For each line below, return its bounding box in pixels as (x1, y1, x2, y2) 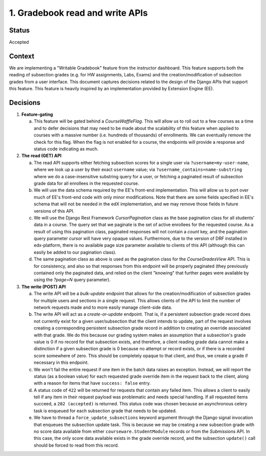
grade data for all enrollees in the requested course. (33, 180, 139, 186)
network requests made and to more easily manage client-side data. (33, 304, 172, 310)
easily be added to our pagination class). (33, 249, 117, 255)
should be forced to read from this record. (33, 442, 119, 448)
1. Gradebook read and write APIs (9, 7, 148, 18)
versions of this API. (33, 208, 75, 214)
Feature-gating (21, 111, 53, 118)
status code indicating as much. (33, 146, 99, 152)
